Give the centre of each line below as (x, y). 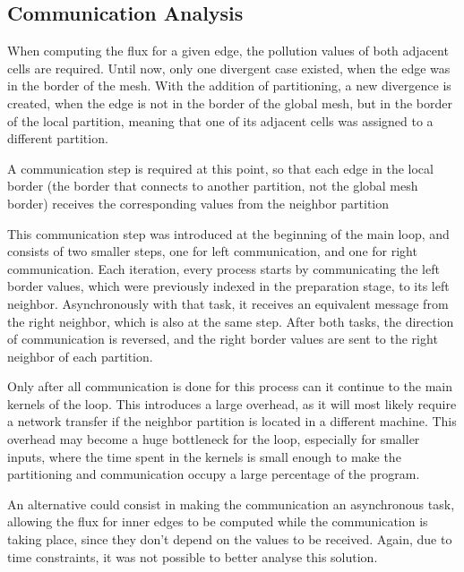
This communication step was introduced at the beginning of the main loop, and (228, 233)
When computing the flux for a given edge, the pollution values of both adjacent (228, 51)
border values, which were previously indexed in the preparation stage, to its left (228, 286)
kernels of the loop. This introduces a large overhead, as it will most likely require (232, 403)
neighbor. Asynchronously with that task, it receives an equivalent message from (228, 303)
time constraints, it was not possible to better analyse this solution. (193, 556)
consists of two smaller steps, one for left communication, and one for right (212, 251)
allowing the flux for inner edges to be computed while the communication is (218, 521)
